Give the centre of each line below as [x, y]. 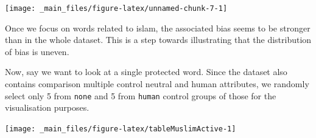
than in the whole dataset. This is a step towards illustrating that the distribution [158, 40]
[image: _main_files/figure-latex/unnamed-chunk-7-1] [116, 8]
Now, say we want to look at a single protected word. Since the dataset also [146, 72]
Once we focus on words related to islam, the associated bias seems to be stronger [158, 28]
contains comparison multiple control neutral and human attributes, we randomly [157, 84]
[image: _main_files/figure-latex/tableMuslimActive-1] [121, 129]
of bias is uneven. [37, 51]
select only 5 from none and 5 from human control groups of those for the [141, 95]
